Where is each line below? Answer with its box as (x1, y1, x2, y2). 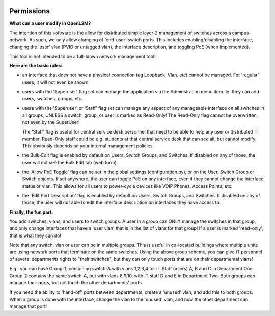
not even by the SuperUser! (22, 119, 80, 125)
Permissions (9, 7, 50, 15)
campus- (232, 30, 252, 36)
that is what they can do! (9, 232, 61, 239)
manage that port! (9, 303, 47, 309)
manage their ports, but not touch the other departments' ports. (9, 280, 143, 286)
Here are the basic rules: (9, 63, 63, 69)
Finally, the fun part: (9, 209, 53, 215)
